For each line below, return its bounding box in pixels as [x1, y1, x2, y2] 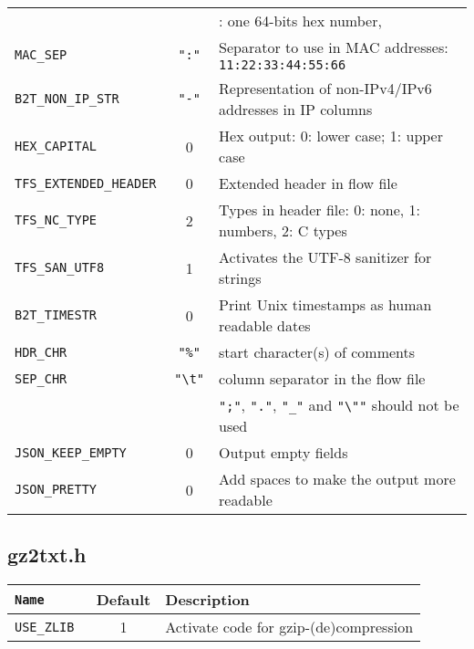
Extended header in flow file [219, 173, 397, 194]
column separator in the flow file [219, 368, 426, 389]
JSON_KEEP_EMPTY [15, 445, 127, 460]
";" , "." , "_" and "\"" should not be [219, 394, 459, 415]
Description [165, 589, 250, 611]
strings [219, 267, 262, 288]
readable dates [219, 315, 311, 336]
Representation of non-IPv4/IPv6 [219, 78, 432, 99]
